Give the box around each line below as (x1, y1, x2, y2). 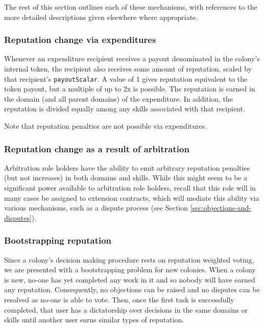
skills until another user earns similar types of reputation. (4, 314, 184, 325)
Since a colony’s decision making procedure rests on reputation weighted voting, (4, 254, 254, 265)
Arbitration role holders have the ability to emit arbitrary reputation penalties (4, 162, 250, 173)
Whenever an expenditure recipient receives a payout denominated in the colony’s (4, 53, 260, 64)
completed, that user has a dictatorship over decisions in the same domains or (4, 304, 248, 315)
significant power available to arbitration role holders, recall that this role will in (4, 182, 256, 193)
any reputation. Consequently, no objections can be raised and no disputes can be (4, 284, 260, 295)
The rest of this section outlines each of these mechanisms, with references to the (4, 2, 257, 12)
